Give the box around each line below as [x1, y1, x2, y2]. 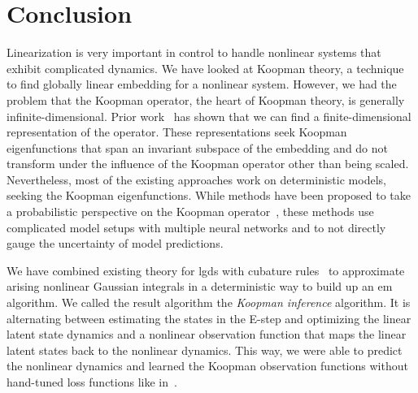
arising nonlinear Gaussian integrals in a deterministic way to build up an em [7, 278, 393, 295]
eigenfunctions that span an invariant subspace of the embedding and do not [7, 139, 388, 156]
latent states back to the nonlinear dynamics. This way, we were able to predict [7, 341, 403, 358]
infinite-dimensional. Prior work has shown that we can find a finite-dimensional [7, 107, 411, 124]
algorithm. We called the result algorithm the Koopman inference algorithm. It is [7, 294, 411, 311]
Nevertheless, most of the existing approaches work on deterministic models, [7, 171, 386, 188]
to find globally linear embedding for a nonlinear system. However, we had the [7, 76, 397, 93]
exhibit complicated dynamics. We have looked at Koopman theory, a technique [7, 59, 404, 76]
